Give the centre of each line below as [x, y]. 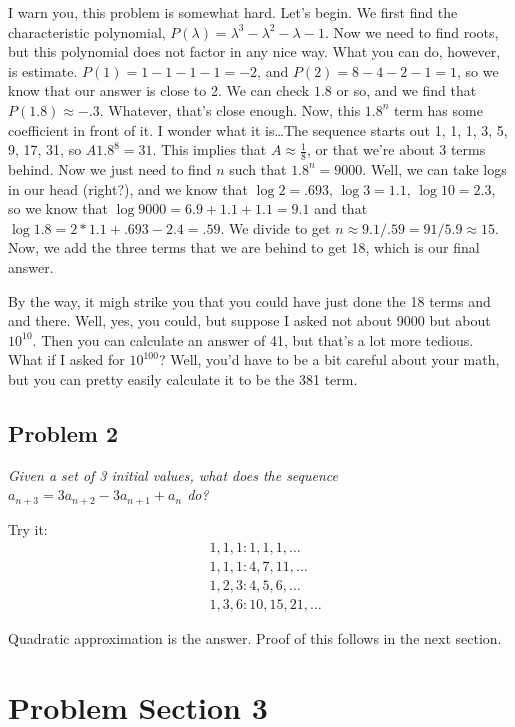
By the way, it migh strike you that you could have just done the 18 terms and [249, 300]
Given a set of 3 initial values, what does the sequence [173, 474]
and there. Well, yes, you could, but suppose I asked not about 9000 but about [249, 320]
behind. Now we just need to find [110, 168]
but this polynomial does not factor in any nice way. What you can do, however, [254, 51]
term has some [438, 109]
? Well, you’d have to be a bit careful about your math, [329, 359]
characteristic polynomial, [87, 31]
